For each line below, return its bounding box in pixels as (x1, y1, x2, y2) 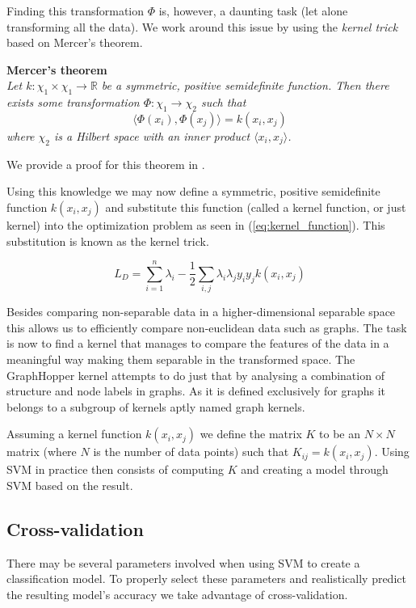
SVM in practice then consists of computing (6, 461, 224, 478)
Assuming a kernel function (6, 425, 142, 442)
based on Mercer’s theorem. (6, 34, 143, 51)
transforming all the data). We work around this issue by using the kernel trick (6, 18, 398, 35)
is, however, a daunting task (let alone (158, 2, 348, 19)
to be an (319, 425, 360, 442)
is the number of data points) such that (93, 443, 289, 460)
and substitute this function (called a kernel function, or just (105, 198, 406, 215)
